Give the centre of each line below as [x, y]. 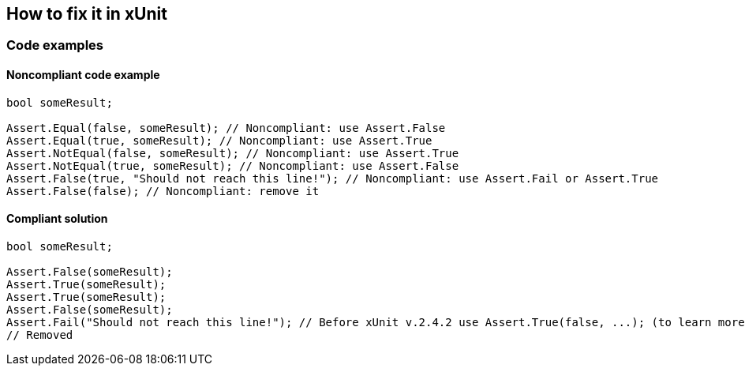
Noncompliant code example [83, 75]
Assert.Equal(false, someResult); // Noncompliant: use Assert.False [226, 128]
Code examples [55, 45]
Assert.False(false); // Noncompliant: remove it [163, 191]
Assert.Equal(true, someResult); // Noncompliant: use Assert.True [219, 140]
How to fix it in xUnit [87, 14]
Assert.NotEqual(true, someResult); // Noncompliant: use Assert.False [233, 165]
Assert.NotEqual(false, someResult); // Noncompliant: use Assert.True [233, 153]
